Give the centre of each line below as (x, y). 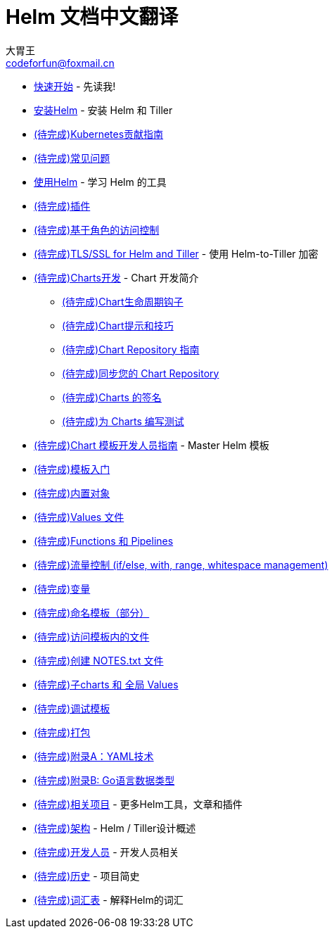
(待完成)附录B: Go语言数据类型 (104, 780)
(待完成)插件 (62, 206)
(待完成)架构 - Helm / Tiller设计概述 (115, 828)
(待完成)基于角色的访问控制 (97, 229)
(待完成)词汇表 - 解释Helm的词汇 (109, 900)
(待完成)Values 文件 (79, 517)
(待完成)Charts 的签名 (112, 397)
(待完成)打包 (62, 732)
